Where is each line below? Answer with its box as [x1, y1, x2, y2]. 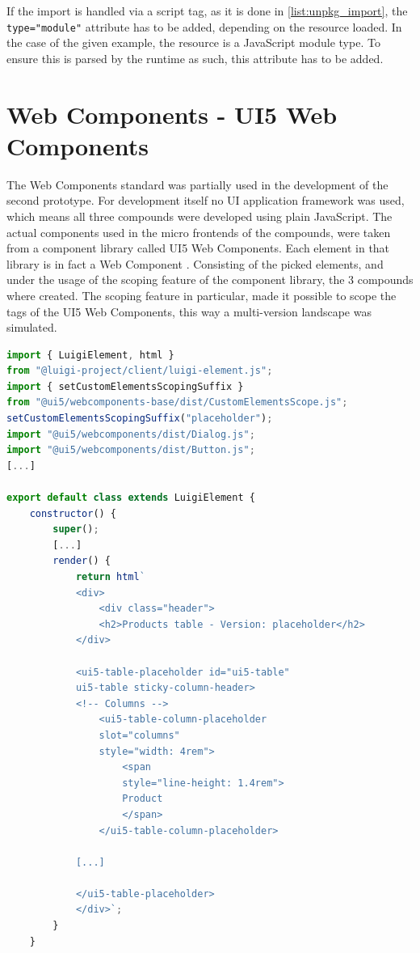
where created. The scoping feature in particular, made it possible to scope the [6, 286, 397, 303]
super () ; [52, 523, 99, 536]
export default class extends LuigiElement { [6, 492, 255, 504]
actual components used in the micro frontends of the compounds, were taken [6, 223, 391, 240]
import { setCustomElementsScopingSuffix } [6, 380, 244, 392]
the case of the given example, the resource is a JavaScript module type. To [6, 34, 380, 51]
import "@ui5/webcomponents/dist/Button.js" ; [6, 444, 255, 456]
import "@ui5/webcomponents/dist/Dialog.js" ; [6, 428, 255, 440]
